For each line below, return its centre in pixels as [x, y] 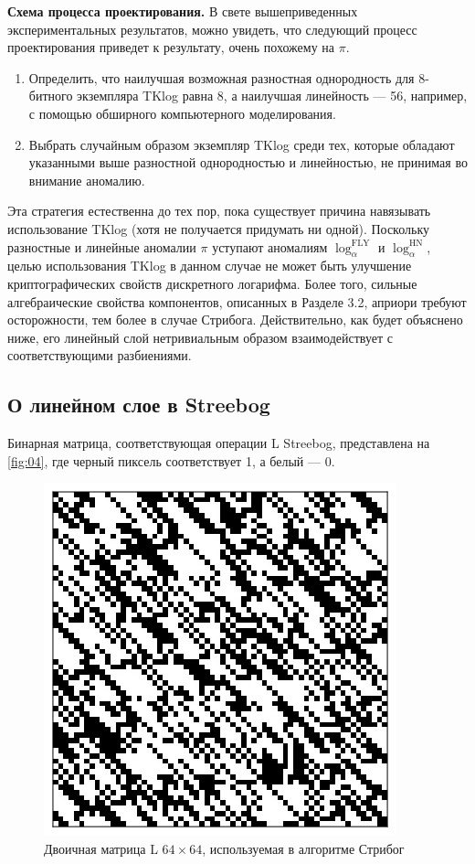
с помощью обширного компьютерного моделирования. [182, 113]
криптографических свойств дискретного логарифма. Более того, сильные [212, 283]
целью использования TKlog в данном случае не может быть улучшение [210, 266]
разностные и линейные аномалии [102, 246]
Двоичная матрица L [101, 848]
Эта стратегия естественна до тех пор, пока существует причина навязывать [219, 211]
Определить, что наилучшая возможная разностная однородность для [222, 77]
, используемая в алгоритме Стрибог [303, 848]
